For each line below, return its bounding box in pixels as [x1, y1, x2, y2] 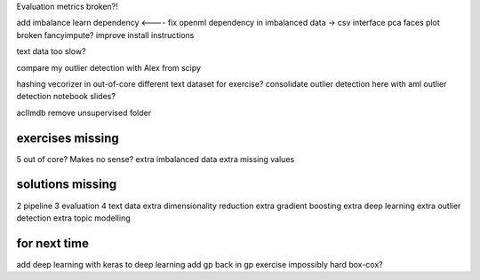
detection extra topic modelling [16, 213, 131, 223]
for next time [16, 236, 89, 251]
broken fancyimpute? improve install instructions [16, 29, 195, 40]
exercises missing [16, 130, 119, 145]
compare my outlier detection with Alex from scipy [16, 62, 202, 73]
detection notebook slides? [16, 91, 116, 102]
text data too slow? [16, 46, 86, 57]
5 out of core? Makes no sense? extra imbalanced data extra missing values [16, 153, 295, 164]
